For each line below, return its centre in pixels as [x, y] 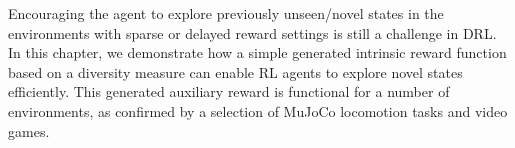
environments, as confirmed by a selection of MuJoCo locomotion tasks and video [258, 110]
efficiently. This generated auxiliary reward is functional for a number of [229, 91]
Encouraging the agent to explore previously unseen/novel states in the [226, 13]
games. [29, 130]
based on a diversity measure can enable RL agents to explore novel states [235, 71]
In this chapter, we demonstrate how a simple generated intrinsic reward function [257, 52]
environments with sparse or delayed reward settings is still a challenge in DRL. [252, 32]
